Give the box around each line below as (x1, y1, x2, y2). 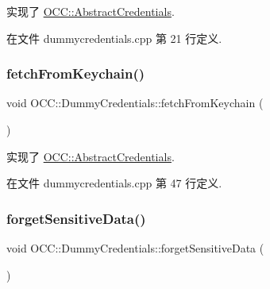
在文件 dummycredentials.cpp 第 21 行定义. (6, 29, 222, 46)
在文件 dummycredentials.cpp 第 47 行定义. (6, 175, 222, 191)
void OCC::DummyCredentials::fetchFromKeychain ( (6, 94, 264, 111)
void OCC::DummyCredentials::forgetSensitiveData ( (6, 240, 264, 256)
